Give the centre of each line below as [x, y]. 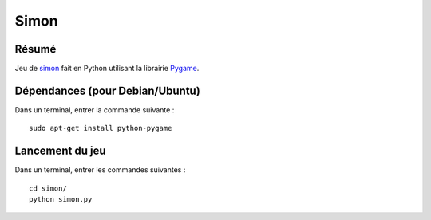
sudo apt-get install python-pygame [101, 128]
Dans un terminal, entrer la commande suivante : [95, 110]
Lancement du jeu [60, 151]
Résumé [36, 49]
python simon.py [61, 200]
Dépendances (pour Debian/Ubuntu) [108, 90]
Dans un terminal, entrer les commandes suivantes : [100, 170]
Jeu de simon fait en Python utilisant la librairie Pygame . [107, 69]
